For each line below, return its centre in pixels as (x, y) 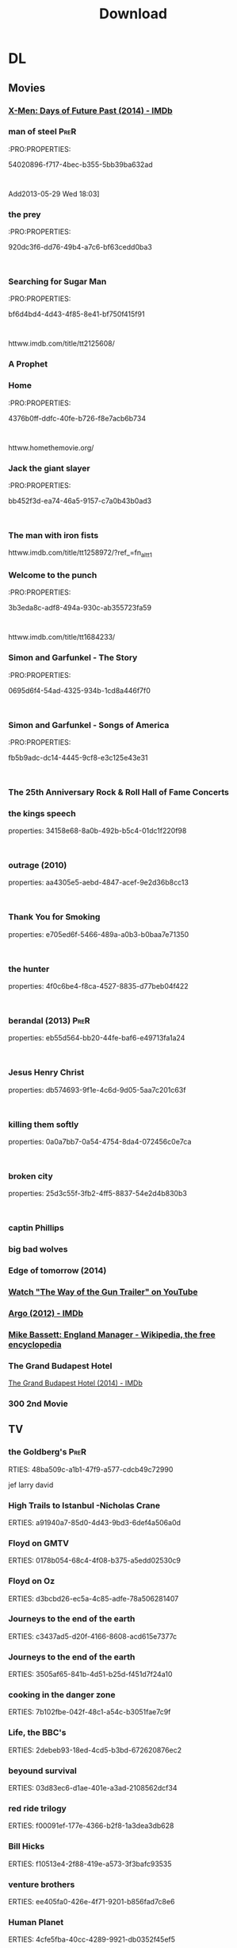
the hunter (29, 969)
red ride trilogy (38, 1808)
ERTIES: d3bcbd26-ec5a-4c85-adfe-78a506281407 (94, 1598)
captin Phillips (36, 1228)
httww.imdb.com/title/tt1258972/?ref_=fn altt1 (80, 553)
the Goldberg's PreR (48, 1452)
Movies (27, 88)
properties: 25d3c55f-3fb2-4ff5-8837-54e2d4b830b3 (98, 1194)
